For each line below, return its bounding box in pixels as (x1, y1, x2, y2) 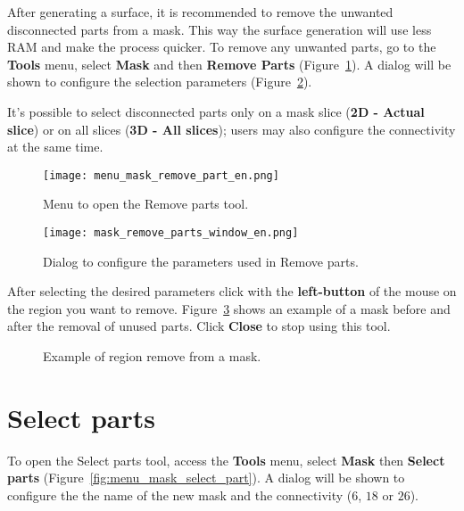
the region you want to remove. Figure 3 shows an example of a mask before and (7, 299, 451, 317)
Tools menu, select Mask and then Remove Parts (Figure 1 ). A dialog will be (7, 54, 452, 73)
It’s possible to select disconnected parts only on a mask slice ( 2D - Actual (7, 102, 425, 120)
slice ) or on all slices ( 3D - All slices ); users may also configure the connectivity (7, 120, 456, 138)
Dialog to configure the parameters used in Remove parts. (43, 251, 359, 270)
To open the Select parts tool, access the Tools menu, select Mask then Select (7, 450, 445, 469)
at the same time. (7, 137, 104, 156)
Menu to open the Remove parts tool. (43, 194, 249, 213)
